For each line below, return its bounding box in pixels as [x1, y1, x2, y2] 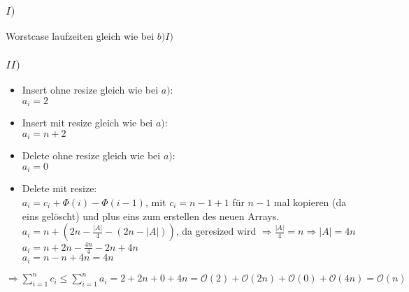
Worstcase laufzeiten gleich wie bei [6, 29, 155, 43]
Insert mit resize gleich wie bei [22, 115, 153, 130]
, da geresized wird [175, 224, 257, 238]
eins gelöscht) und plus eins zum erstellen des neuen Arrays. [22, 208, 280, 223]
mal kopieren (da [273, 194, 347, 209]
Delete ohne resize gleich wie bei [22, 148, 161, 163]
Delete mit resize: [22, 181, 97, 196]
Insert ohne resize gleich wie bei [22, 82, 159, 97]
